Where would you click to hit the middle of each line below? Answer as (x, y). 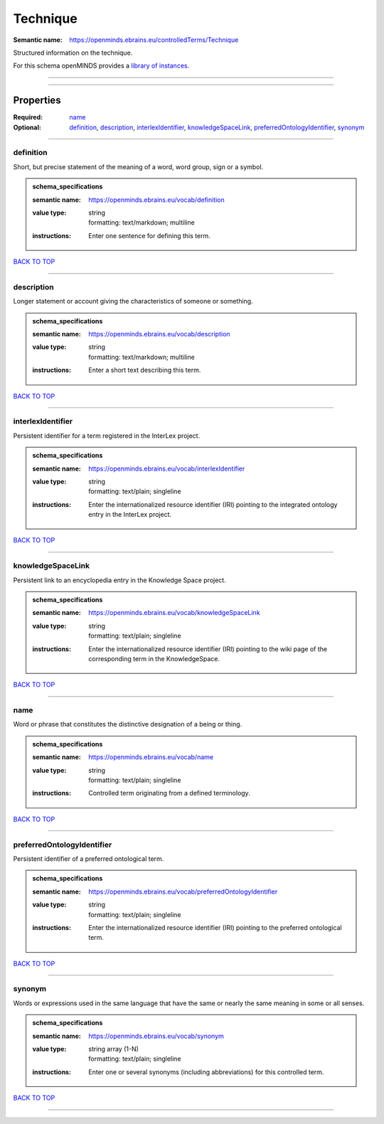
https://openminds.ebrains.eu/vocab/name (151, 757)
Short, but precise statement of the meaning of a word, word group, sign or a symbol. (138, 166)
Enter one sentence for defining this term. (150, 235)
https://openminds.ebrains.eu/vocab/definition (157, 200)
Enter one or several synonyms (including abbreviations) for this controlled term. (206, 1072)
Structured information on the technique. (73, 53)
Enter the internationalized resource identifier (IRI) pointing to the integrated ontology (213, 504)
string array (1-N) (113, 1049)
